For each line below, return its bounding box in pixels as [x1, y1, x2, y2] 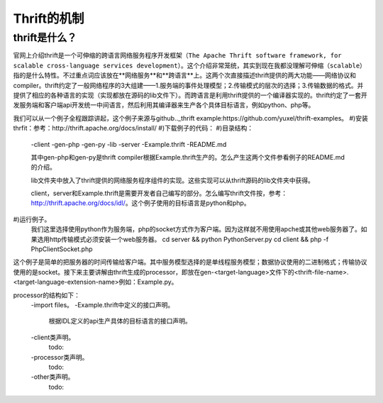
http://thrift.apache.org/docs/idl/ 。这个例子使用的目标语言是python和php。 [30, 199, 251, 207]
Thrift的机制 [13, 11, 84, 26]
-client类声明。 [30, 333, 75, 341]
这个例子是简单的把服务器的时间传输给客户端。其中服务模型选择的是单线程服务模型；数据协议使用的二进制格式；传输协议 [13, 258, 367, 266]
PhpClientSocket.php [30, 245, 93, 253]
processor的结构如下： [13, 291, 81, 299]
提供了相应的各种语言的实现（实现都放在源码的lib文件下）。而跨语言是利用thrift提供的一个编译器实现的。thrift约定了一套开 [13, 91, 368, 99]
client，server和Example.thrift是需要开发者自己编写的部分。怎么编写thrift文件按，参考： [30, 189, 288, 198]
